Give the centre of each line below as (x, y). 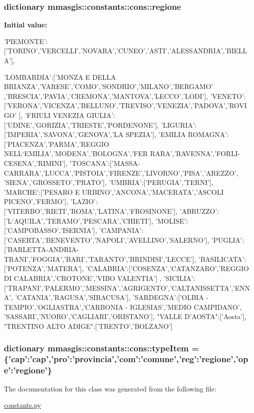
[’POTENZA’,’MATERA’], (44, 268)
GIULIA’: (101, 115)
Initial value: (26, 25)
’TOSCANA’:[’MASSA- (105, 163)
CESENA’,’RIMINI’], (36, 163)
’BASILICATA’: (222, 259)
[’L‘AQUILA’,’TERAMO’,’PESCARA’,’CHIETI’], (79, 220)
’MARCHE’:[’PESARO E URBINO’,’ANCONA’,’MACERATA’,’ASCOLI (114, 192)
